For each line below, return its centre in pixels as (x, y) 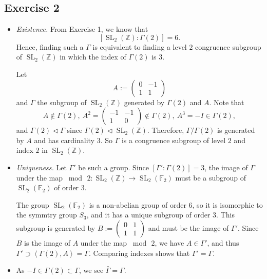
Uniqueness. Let (41, 167)
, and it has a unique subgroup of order (148, 215)
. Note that (227, 102)
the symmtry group (46, 215)
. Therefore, (166, 130)
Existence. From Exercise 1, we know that (82, 29)
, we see (91, 270)
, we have (169, 242)
